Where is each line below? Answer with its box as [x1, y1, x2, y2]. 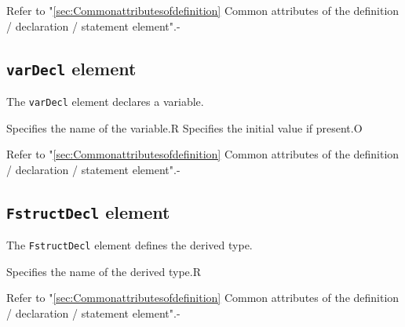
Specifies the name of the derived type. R [6, 263, 202, 279]
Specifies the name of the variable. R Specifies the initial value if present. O [6, 119, 363, 136]
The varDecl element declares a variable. [6, 93, 204, 109]
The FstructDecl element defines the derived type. [6, 237, 253, 253]
